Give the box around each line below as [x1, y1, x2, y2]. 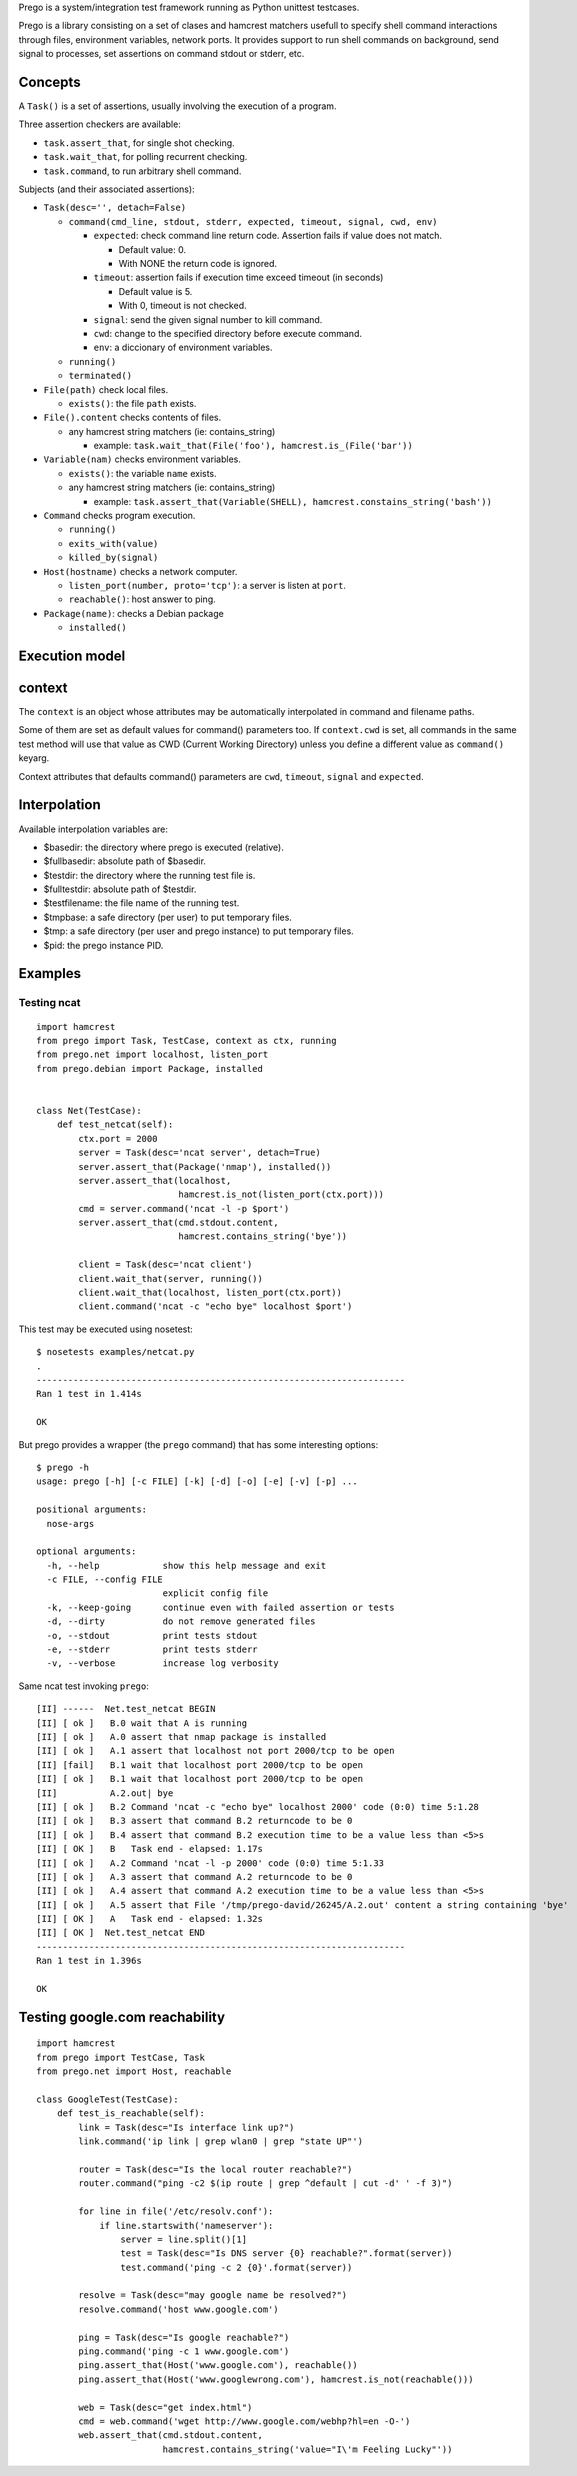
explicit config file [162, 1588, 269, 1599]
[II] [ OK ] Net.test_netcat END [36, 1927, 205, 1939]
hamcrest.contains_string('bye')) [178, 1231, 348, 1242]
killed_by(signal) [68, 552, 159, 564]
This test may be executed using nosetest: [18, 1323, 194, 1335]
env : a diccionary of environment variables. [93, 341, 274, 354]
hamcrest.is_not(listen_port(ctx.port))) [178, 1189, 385, 1200]
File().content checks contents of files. [43, 411, 222, 424]
